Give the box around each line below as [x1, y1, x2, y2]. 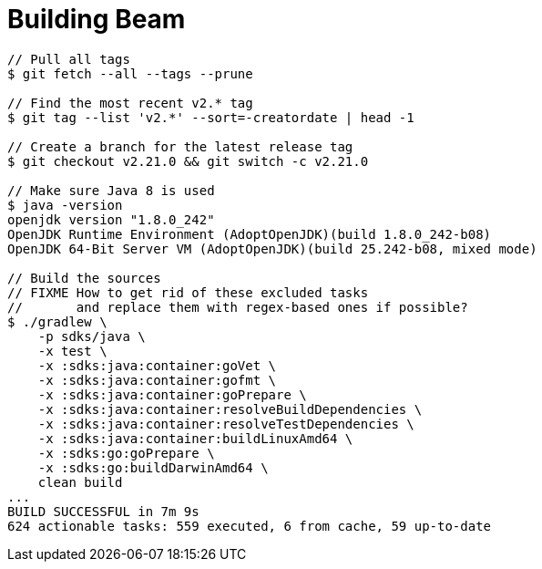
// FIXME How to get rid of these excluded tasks [7, 284, 369, 300]
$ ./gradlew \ [7, 314, 107, 329]
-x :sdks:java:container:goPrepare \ [37, 387, 307, 402]
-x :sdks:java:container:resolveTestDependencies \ [37, 416, 414, 431]
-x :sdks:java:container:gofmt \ [37, 372, 277, 388]
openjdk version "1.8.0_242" [7, 212, 215, 227]
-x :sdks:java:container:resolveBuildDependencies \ [37, 401, 423, 417]
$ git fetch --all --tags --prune [7, 66, 253, 81]
